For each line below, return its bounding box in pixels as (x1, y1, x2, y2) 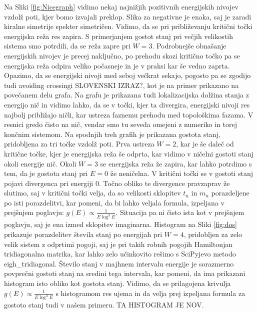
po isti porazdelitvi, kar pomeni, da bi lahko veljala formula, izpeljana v (4, 197, 224, 207)
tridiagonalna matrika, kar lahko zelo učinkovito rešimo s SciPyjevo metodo (4, 248, 236, 259)
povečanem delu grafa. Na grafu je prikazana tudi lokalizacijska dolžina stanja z (4, 89, 249, 100)
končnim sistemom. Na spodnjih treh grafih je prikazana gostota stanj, (4, 128, 220, 139)
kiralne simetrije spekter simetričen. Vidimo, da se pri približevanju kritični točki (4, 21, 252, 31)
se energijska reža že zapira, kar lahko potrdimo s (100, 158, 252, 168)
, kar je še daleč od (176, 138, 234, 149)
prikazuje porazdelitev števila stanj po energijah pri (4, 228, 162, 239)
